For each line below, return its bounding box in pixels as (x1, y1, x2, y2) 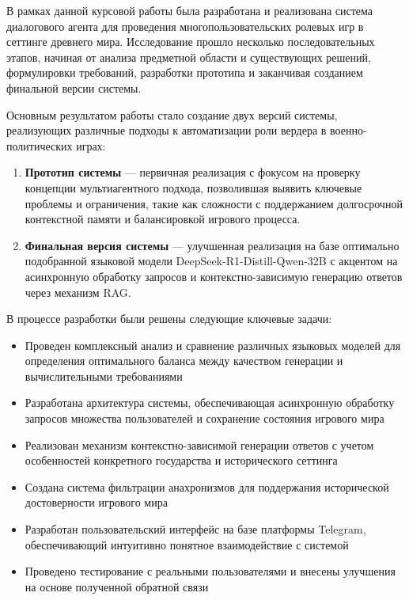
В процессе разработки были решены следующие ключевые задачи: (6, 310, 332, 327)
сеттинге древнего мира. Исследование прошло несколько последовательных (6, 33, 375, 50)
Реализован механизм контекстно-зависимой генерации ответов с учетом (25, 436, 374, 453)
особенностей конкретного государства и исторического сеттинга (25, 452, 338, 469)
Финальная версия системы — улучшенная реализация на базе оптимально (25, 237, 400, 253)
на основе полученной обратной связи (25, 578, 209, 594)
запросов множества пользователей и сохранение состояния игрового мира (25, 410, 384, 427)
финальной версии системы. (6, 79, 142, 96)
